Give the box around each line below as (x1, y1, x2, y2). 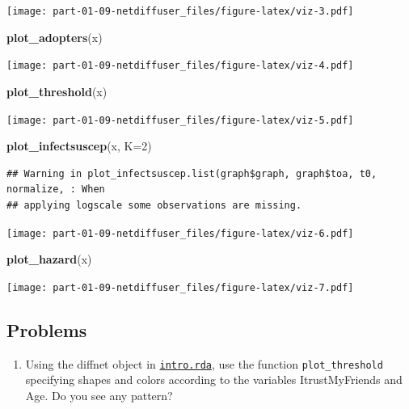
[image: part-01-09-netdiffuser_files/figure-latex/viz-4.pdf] (6, 60, 354, 72)
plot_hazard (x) (6, 251, 92, 268)
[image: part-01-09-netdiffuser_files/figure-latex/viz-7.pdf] (6, 281, 354, 293)
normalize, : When (6, 183, 105, 196)
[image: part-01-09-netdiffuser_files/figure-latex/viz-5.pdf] (6, 114, 354, 126)
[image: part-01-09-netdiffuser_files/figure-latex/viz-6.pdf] (6, 227, 354, 239)
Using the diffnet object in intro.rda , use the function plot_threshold (25, 355, 383, 372)
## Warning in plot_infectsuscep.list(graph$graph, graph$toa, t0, (6, 167, 377, 179)
